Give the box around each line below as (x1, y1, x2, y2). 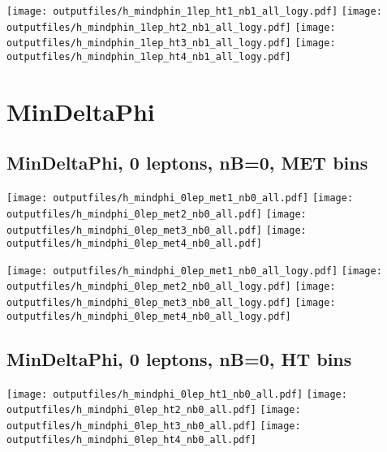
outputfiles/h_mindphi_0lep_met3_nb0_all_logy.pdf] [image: (6, 297, 336, 309)
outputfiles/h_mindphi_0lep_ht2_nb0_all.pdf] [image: (6, 404, 301, 416)
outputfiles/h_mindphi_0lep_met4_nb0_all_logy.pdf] (6, 310, 291, 322)
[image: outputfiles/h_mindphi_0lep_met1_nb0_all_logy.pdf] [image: (6, 265, 382, 277)
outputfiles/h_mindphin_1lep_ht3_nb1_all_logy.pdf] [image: (6, 37, 336, 50)
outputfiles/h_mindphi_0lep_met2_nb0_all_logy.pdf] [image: (6, 281, 336, 293)
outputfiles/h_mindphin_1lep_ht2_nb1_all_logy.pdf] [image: (6, 21, 336, 33)
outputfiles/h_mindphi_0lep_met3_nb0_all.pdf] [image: (6, 224, 307, 236)
